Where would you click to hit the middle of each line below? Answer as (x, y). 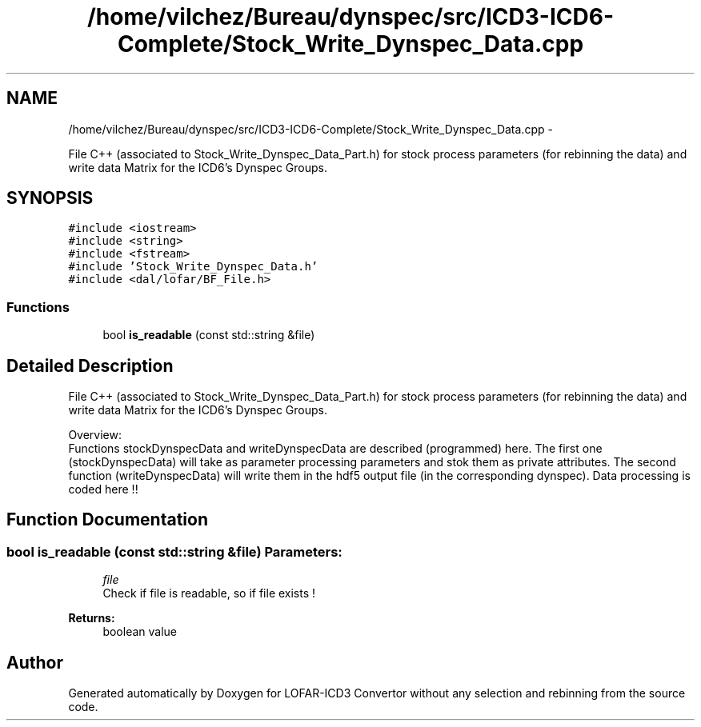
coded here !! (103, 489)
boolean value (140, 632)
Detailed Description (90, 365)
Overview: (95, 435)
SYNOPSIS (50, 198)
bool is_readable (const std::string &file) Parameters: (174, 551)
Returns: (92, 618)
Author (35, 662)
